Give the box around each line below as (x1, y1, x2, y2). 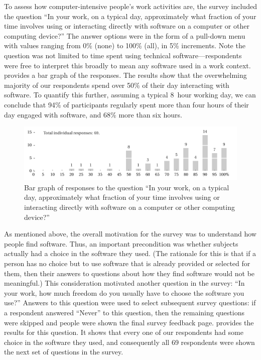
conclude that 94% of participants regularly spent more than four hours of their (4, 99, 249, 109)
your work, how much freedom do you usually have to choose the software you (4, 287, 244, 298)
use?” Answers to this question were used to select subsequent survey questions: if (4, 297, 256, 308)
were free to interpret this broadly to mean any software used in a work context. (4, 60, 251, 70)
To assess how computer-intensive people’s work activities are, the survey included (4, 1, 257, 11)
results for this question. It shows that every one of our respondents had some (4, 327, 243, 337)
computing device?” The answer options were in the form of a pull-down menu (4, 30, 245, 41)
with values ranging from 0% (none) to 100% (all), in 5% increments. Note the (4, 40, 245, 51)
